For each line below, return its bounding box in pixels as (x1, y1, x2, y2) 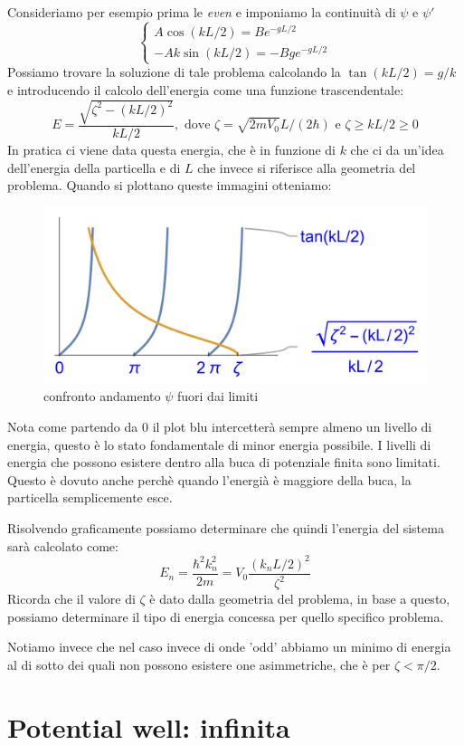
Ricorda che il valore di (7, 589, 136, 608)
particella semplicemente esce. (7, 488, 173, 507)
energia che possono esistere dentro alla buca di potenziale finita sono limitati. (7, 453, 440, 472)
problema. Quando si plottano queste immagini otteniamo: (7, 176, 332, 195)
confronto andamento (43, 387, 161, 406)
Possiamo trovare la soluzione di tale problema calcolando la (7, 62, 341, 81)
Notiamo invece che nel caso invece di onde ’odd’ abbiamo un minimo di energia (7, 637, 451, 656)
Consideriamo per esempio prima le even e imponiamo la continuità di (7, 3, 396, 21)
